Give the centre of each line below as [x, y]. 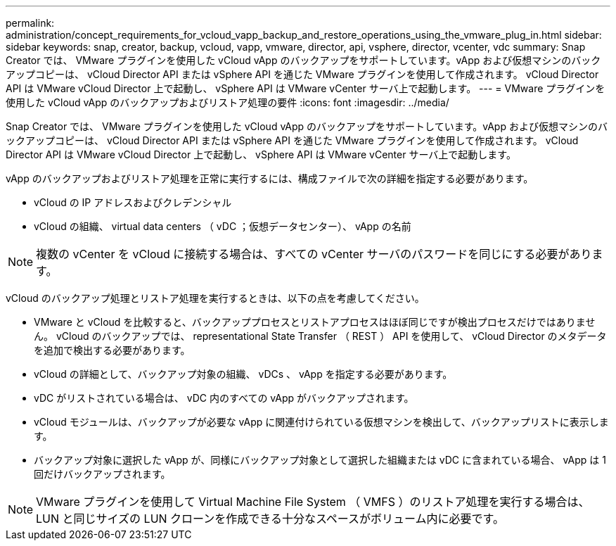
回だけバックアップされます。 [102, 474]
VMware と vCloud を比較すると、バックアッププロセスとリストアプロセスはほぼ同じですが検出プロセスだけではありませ [315, 322]
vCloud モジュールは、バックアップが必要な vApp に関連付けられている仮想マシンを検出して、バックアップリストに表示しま [321, 422]
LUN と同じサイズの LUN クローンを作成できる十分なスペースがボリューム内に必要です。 [270, 519]
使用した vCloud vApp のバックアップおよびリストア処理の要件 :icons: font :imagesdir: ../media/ [227, 102]
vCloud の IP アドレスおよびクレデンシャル [133, 202]
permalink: [30, 23]
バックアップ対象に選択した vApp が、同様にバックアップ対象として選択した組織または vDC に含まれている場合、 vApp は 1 [320, 460]
